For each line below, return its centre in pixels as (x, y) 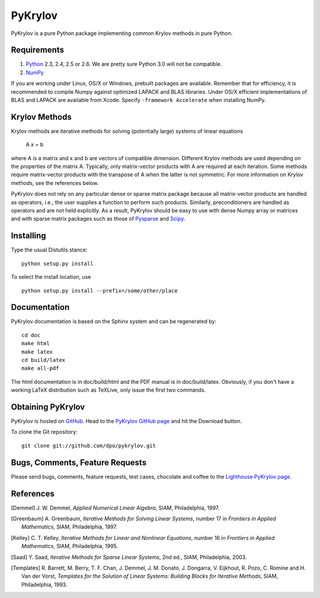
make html (36, 343)
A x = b (35, 145)
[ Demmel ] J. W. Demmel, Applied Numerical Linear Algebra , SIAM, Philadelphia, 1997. (115, 508)
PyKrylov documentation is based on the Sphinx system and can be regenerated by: (113, 322)
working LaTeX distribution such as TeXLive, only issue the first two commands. (108, 390)
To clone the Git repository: (44, 432)
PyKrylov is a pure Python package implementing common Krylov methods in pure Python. (122, 33)
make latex (37, 352)
